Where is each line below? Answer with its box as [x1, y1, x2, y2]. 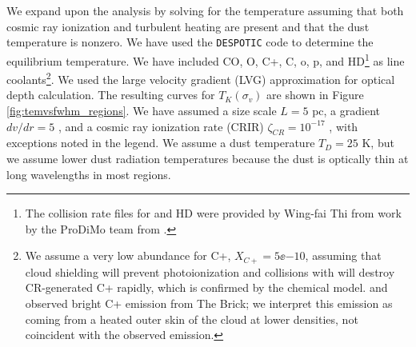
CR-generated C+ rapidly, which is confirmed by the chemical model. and [25, 279, 388, 296]
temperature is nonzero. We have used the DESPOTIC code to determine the [6, 34, 374, 50]
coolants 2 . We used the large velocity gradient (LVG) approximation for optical [6, 69, 395, 87]
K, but [362, 134, 394, 151]
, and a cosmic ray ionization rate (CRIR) [58, 118, 264, 134]
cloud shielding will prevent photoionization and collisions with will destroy [25, 263, 395, 280]
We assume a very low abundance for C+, [25, 247, 231, 264]
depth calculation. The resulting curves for [6, 86, 215, 103]
